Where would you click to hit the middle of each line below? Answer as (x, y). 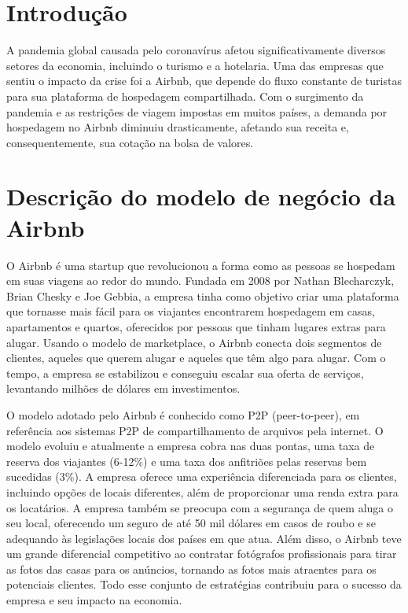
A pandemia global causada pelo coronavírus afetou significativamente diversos (196, 50)
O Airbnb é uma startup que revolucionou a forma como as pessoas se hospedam (201, 265)
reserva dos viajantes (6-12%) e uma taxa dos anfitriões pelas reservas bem (187, 461)
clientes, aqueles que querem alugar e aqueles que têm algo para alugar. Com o (196, 358)
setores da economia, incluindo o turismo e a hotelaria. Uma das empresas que (195, 65)
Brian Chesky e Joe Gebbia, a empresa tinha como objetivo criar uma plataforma (203, 295)
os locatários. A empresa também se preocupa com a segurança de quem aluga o (200, 507)
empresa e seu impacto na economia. (94, 600)
